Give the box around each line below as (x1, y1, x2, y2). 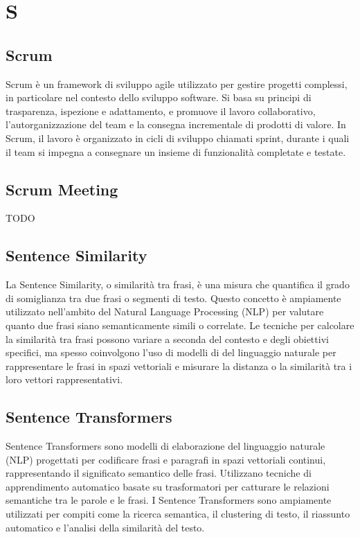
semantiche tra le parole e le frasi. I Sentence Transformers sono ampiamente (6, 493, 332, 507)
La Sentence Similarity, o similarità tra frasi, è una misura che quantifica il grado (6, 277, 350, 292)
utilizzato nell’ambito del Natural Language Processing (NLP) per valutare (6, 304, 324, 319)
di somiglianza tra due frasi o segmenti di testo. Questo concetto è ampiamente (6, 290, 341, 305)
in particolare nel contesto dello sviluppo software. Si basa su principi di (6, 90, 312, 105)
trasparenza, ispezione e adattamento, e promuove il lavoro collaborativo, (6, 103, 316, 118)
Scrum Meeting (6, 178, 118, 200)
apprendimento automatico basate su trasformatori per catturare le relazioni (6, 479, 330, 493)
